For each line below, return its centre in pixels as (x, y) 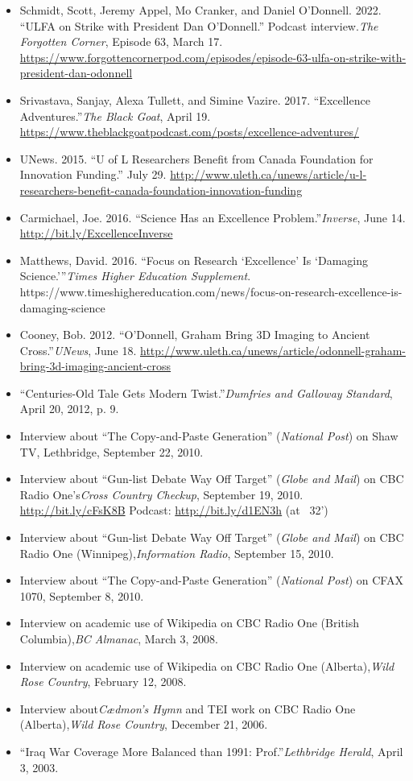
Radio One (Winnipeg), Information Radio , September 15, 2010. (177, 553)
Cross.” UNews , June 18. (78, 350)
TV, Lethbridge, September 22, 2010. (112, 451)
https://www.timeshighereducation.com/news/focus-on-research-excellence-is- (211, 291)
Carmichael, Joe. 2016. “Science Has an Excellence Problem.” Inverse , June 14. (213, 217)
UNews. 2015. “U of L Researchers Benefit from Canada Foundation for (196, 158)
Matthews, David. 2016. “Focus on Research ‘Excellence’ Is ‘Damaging (194, 260)
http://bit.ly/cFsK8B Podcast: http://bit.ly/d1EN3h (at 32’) (174, 510)
